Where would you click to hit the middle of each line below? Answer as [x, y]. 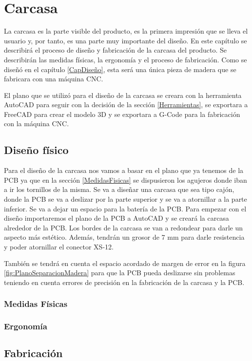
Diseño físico [36, 150]
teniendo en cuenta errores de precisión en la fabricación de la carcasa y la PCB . [124, 282]
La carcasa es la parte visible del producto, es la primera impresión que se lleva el [126, 31]
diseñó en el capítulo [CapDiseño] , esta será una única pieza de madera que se [120, 69]
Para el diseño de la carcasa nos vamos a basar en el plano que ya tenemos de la [124, 170]
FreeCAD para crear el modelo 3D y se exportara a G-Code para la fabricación [122, 114]
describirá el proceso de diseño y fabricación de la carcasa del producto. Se [116, 50]
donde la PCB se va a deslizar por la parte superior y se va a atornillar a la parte [126, 199]
